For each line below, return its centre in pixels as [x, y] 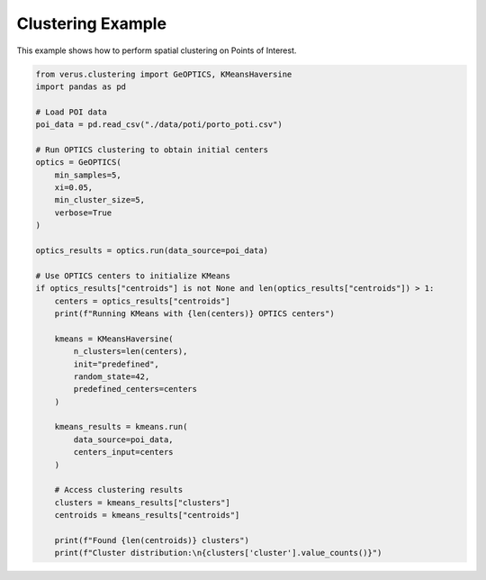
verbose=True [83, 213]
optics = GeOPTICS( [78, 163]
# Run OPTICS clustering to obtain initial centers [152, 150]
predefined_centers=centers [135, 389]
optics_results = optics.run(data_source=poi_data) [152, 251]
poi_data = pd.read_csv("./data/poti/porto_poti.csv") [159, 125]
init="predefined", [116, 364]
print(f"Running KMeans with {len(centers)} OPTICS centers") [194, 313]
